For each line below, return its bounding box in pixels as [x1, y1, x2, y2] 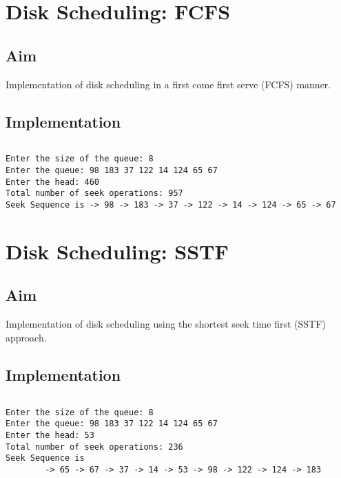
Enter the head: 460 [6, 177, 100, 187]
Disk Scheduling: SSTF [6, 237, 229, 265]
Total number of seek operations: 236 [6, 441, 183, 452]
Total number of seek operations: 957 [6, 188, 183, 199]
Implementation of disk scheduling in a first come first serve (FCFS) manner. [6, 77, 331, 91]
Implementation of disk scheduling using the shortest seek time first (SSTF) [6, 317, 326, 331]
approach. [6, 330, 47, 344]
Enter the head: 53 [6, 430, 94, 440]
